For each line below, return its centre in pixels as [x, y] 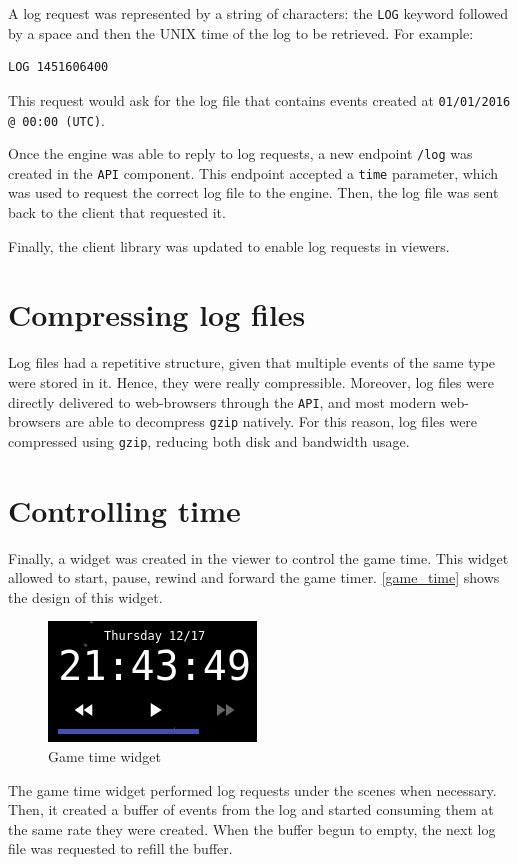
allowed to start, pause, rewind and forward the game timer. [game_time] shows [254, 577]
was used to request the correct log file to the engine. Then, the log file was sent [253, 192]
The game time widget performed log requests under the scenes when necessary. [252, 789]
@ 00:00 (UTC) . [56, 119]
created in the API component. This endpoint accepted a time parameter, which [253, 172]
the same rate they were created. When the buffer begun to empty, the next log [252, 828]
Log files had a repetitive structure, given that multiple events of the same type [252, 362]
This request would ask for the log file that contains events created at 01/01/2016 [259, 99]
